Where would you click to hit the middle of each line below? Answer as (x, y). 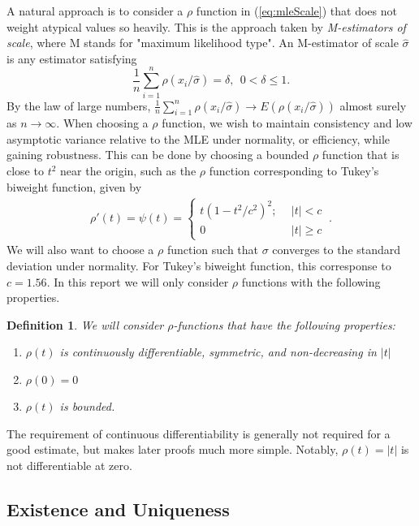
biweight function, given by (74, 186)
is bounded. (87, 405)
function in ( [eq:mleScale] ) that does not (296, 11)
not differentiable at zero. (69, 465)
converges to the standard (337, 250)
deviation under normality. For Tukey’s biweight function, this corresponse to (199, 265)
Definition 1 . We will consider (85, 324)
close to (25, 171)
